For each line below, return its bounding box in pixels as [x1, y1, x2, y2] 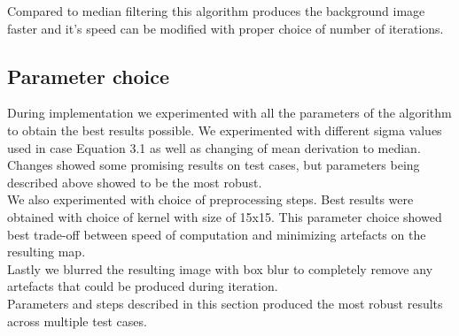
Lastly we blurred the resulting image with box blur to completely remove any [7, 259, 433, 278]
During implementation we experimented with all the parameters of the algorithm [7, 103, 452, 122]
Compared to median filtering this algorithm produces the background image [7, 2, 425, 19]
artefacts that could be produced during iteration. [7, 277, 278, 295]
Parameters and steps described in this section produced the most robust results [7, 294, 443, 312]
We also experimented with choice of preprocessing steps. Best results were [7, 190, 414, 209]
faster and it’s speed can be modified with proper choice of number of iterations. [7, 19, 444, 37]
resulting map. [7, 242, 86, 261]
